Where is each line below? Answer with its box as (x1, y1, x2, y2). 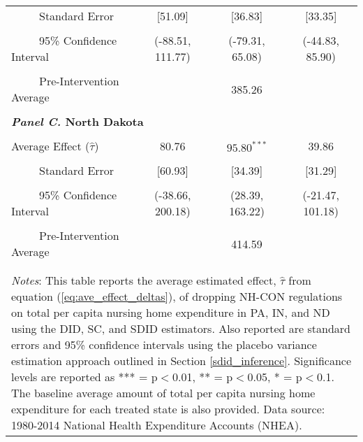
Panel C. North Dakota (11, 113, 144, 129)
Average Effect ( (11, 138, 90, 154)
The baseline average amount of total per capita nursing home (11, 385, 316, 401)
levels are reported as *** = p (11, 369, 158, 385)
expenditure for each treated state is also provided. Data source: (11, 401, 325, 417)
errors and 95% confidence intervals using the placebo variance (11, 336, 317, 352)
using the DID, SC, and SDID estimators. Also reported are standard (11, 320, 351, 336)
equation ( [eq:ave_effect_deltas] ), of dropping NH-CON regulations (11, 288, 343, 304)
